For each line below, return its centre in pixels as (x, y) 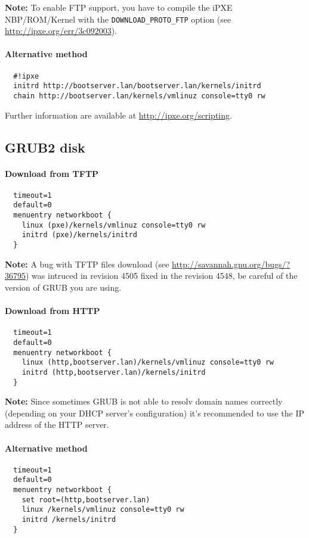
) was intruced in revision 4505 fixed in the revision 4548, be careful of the (162, 276)
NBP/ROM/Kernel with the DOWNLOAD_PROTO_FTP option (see (118, 19)
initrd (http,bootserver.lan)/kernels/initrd (114, 372)
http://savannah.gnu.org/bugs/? (231, 264)
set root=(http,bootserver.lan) (86, 500)
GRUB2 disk (45, 147)
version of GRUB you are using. (63, 287)
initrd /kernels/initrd (69, 520)
